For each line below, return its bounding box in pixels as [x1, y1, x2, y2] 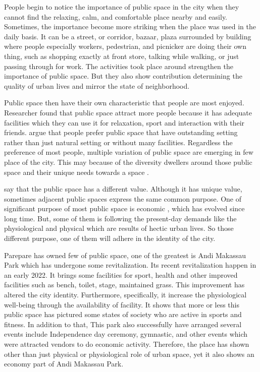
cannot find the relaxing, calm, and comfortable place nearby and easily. [4, 11, 228, 22]
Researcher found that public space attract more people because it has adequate [4, 107, 252, 117]
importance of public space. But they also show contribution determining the [4, 71, 242, 81]
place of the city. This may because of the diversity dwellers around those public [4, 156, 252, 167]
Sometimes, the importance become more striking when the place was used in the [4, 21, 256, 32]
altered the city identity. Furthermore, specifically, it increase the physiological [4, 289, 247, 300]
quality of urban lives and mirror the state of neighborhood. [4, 80, 190, 91]
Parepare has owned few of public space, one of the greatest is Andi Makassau [4, 250, 246, 260]
